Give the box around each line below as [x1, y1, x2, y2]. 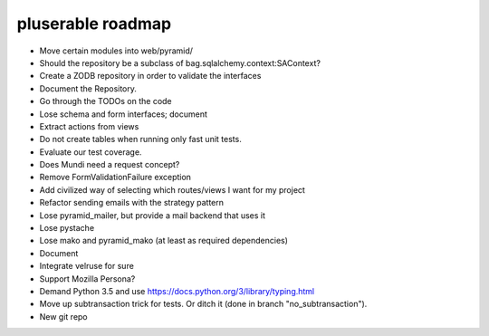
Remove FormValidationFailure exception [39, 172, 192, 183]
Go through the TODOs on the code [39, 96, 172, 107]
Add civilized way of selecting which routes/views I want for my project [39, 184, 305, 195]
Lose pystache [39, 223, 95, 234]
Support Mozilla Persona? [39, 273, 136, 284]
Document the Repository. [39, 82, 138, 94]
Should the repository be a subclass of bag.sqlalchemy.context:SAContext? [39, 57, 321, 68]
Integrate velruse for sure [39, 261, 135, 272]
